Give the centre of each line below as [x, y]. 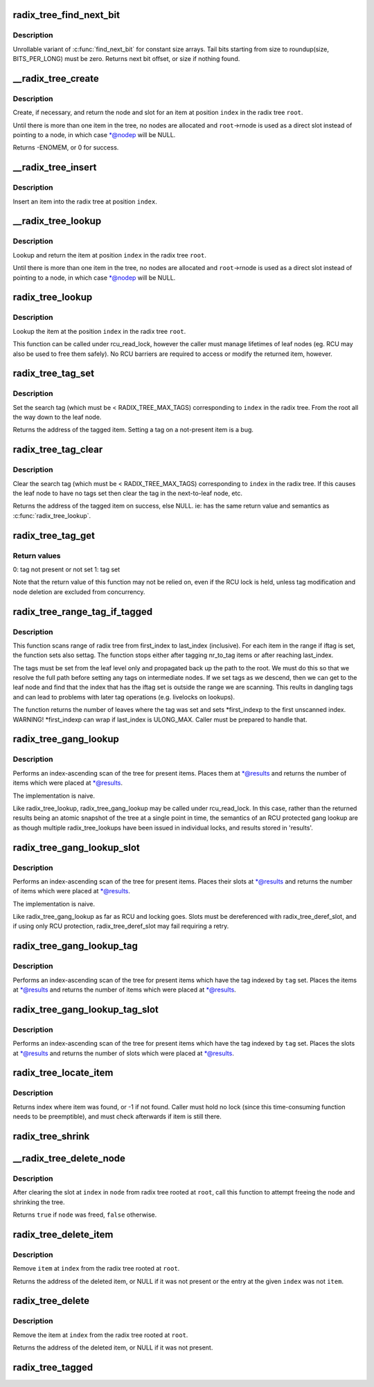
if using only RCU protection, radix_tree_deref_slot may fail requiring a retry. [121, 926]
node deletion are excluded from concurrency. [79, 591]
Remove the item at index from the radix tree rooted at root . [100, 1335]
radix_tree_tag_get [54, 536]
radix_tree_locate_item [63, 1073]
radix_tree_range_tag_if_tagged [82, 612]
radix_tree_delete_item [63, 1234]
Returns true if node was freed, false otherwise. [85, 1215]
